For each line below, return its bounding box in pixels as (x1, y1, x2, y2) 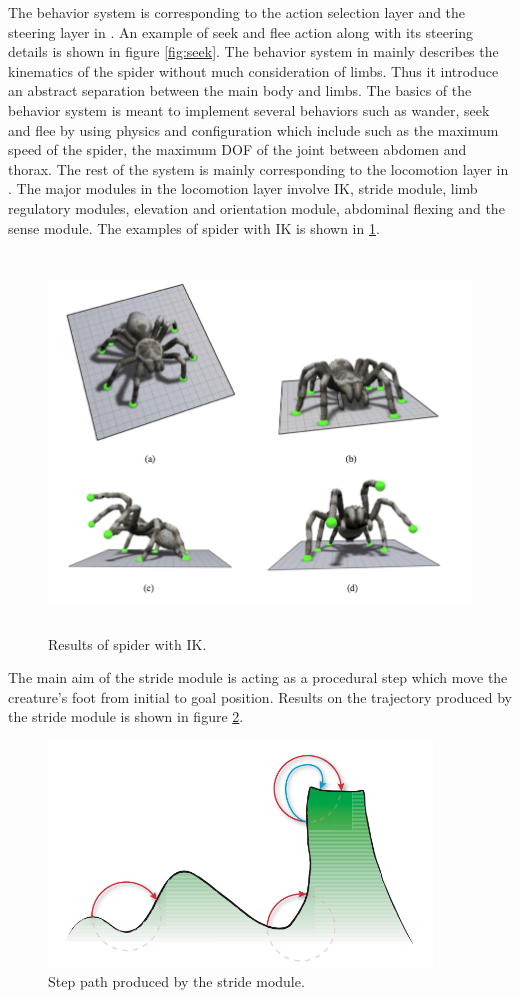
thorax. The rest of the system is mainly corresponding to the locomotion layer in (8, 158, 509, 179)
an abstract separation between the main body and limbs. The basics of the (8, 80, 472, 101)
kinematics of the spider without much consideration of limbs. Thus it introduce (8, 60, 499, 81)
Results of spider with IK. (48, 633, 207, 654)
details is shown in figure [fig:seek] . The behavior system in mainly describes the (8, 41, 499, 62)
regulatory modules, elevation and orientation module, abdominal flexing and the (8, 197, 505, 218)
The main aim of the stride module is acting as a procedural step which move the (8, 667, 508, 688)
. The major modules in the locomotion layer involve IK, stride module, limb (8, 178, 478, 199)
